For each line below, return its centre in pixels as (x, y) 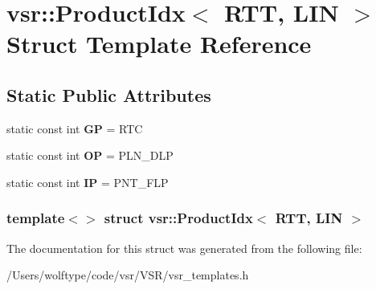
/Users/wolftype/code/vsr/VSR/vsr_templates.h (128, 275)
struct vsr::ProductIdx (178, 218)
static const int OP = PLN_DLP (90, 155)
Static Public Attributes (109, 94)
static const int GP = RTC (75, 128)
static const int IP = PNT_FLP (88, 182)
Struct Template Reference (159, 44)
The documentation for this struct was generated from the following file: (184, 248)
